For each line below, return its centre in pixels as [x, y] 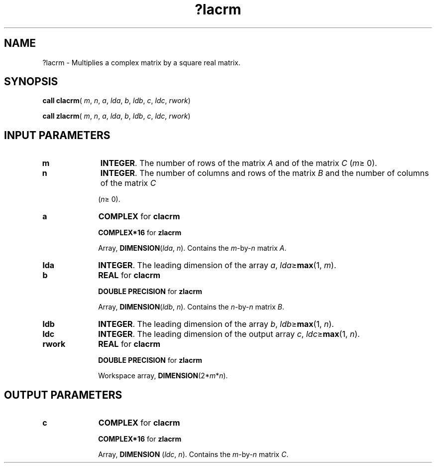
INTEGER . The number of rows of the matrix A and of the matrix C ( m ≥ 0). [239, 163]
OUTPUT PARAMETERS [63, 395]
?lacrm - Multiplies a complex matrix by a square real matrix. [141, 62]
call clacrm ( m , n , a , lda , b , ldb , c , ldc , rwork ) [116, 101]
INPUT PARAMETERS [57, 135]
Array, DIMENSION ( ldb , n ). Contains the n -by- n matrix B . [191, 307]
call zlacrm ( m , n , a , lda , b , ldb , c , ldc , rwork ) [116, 116]
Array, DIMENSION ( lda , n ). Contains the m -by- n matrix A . [192, 248]
